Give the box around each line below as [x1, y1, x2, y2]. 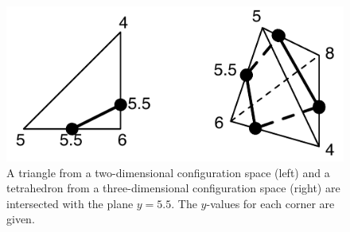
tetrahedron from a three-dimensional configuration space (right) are [6, 180, 340, 196]
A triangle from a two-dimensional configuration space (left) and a [6, 164, 330, 180]
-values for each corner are [206, 195, 335, 211]
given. [6, 211, 35, 227]
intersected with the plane [6, 195, 134, 211]
